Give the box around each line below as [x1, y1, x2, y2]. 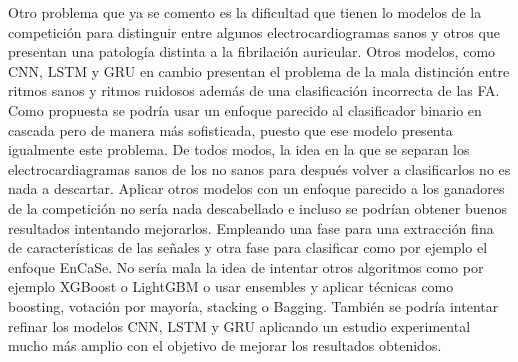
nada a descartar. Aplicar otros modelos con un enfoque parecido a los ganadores [8, 178, 505, 199]
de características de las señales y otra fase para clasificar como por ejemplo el [8, 237, 488, 258]
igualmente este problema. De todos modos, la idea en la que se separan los [8, 139, 470, 160]
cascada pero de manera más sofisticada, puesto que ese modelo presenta [8, 119, 453, 140]
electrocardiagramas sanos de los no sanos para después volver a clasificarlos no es [8, 158, 511, 179]
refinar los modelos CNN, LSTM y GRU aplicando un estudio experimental [8, 315, 471, 336]
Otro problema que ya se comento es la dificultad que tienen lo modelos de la [8, 2, 482, 22]
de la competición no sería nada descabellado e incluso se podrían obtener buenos [8, 197, 508, 218]
